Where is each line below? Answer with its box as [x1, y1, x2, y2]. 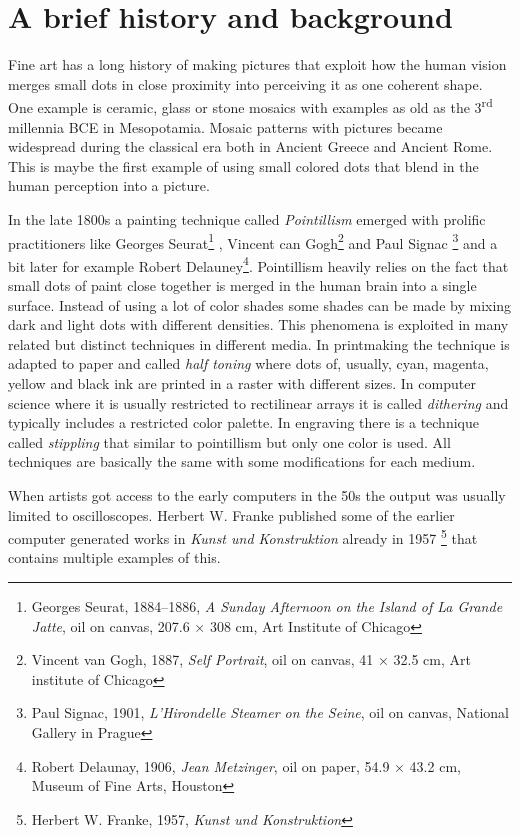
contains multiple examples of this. [8, 547, 221, 568]
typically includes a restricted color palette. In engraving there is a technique [8, 412, 479, 433]
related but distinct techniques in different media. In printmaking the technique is [8, 333, 510, 354]
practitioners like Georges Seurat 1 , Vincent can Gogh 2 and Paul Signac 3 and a [8, 229, 498, 253]
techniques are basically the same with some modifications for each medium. [8, 451, 476, 472]
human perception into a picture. [8, 175, 210, 196]
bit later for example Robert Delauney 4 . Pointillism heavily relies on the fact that [8, 252, 509, 276]
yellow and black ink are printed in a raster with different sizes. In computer [8, 373, 476, 393]
